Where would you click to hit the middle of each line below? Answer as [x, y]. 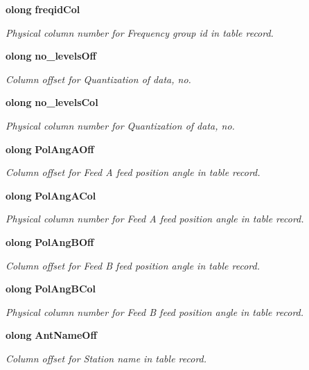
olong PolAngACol [51, 195]
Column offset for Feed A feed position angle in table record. [133, 172]
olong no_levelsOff [51, 56]
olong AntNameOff [51, 335]
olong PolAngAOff [50, 149]
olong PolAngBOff [50, 241]
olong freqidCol [43, 9]
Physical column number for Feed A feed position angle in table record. [155, 219]
